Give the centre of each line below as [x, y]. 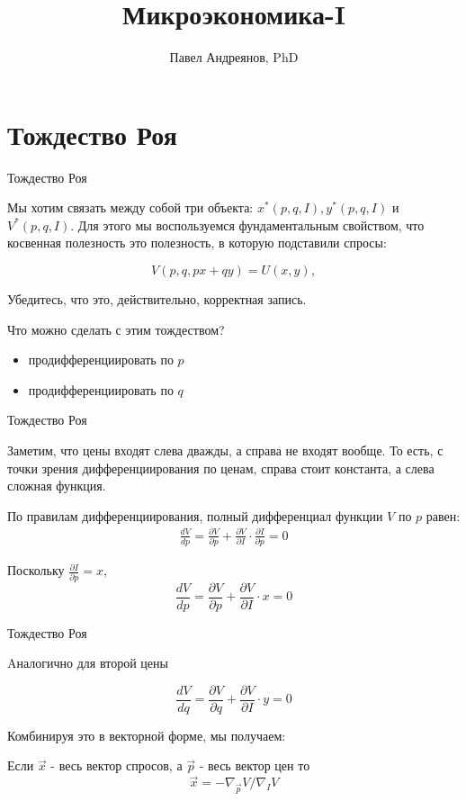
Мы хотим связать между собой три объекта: [130, 207]
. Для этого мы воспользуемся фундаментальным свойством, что [247, 225]
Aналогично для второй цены [88, 663]
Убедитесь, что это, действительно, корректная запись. [157, 299]
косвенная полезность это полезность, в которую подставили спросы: [197, 243]
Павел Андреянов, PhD [234, 57]
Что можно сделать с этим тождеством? [116, 329]
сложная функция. [57, 486]
